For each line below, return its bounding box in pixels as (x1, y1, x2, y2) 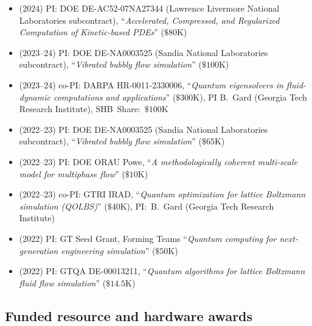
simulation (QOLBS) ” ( (19, 199, 108, 212)
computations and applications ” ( (53, 90, 176, 103)
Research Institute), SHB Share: (19, 102, 140, 115)
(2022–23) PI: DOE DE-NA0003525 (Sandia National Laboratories (19, 122, 268, 135)
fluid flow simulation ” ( (19, 276, 106, 289)
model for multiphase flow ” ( (19, 167, 125, 180)
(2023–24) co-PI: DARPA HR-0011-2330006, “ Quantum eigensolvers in (19, 78, 283, 91)
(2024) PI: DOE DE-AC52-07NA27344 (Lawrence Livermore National (19, 2, 280, 14)
